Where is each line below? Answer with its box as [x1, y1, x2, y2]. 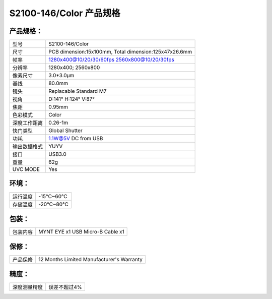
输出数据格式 [12, 143, 43, 150]
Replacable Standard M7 [48, 88, 107, 95]
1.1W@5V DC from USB [48, 135, 103, 142]
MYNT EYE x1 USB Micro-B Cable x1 [38, 228, 124, 235]
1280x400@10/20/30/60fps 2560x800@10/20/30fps [48, 56, 175, 63]
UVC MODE [12, 166, 40, 173]
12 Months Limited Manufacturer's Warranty [38, 256, 143, 263]
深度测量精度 [12, 284, 43, 291]
